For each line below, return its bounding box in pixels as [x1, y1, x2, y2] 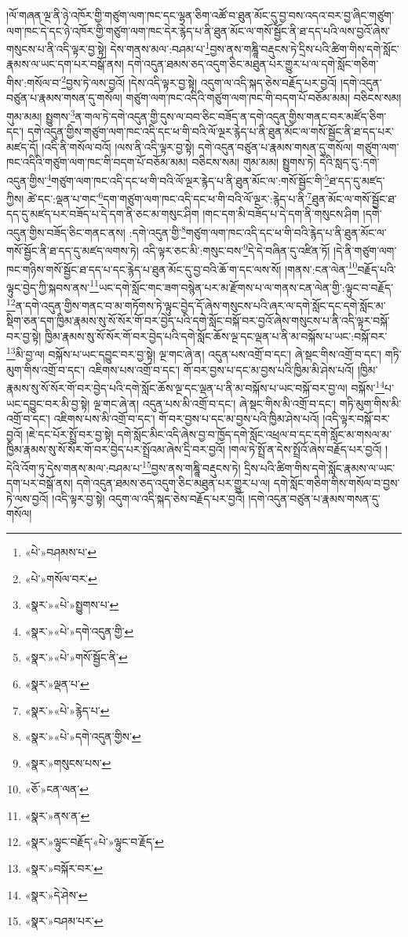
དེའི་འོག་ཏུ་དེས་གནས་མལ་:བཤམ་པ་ [6, 459, 143, 476]
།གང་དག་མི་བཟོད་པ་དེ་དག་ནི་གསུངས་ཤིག [202, 206, 359, 222]
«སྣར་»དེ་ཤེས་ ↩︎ [24, 886, 88, 902]
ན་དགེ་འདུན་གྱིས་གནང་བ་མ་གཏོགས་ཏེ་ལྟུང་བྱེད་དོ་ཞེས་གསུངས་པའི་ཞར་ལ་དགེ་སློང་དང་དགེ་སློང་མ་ [15, 297, 386, 313]
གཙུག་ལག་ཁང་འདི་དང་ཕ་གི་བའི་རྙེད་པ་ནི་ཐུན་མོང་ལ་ [185, 224, 387, 240]
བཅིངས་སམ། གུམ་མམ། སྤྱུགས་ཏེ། [191, 154, 316, 170]
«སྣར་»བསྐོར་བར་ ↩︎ [24, 860, 103, 877]
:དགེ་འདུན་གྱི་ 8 [129, 222, 186, 240]
